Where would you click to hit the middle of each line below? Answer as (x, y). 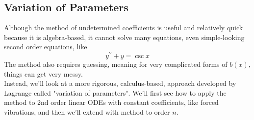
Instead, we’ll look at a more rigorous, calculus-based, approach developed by (120, 83)
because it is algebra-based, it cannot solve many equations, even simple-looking (124, 37)
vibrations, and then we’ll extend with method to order (87, 112)
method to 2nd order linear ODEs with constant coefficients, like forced (111, 102)
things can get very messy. (43, 73)
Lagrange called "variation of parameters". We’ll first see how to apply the (115, 92)
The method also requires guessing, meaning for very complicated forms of (116, 64)
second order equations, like (46, 47)
